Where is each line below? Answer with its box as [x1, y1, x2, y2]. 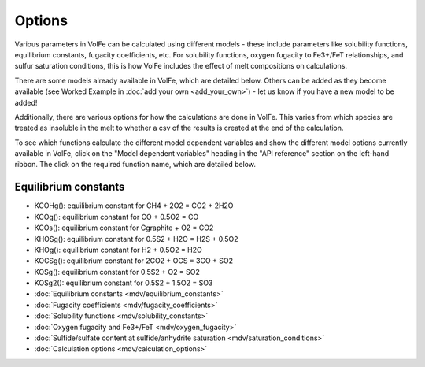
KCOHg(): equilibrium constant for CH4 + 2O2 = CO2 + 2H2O [34, 201, 234, 210]
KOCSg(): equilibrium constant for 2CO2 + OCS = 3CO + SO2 [34, 256, 234, 265]
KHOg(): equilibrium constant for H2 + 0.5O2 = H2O [34, 245, 202, 254]
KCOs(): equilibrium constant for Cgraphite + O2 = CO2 [34, 223, 214, 232]
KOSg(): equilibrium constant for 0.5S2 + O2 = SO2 [34, 267, 201, 276]
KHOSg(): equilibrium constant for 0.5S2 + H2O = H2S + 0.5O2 [34, 234, 239, 243]
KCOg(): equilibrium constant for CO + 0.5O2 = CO [34, 212, 199, 221]
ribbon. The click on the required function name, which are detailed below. [14, 160, 256, 169]
